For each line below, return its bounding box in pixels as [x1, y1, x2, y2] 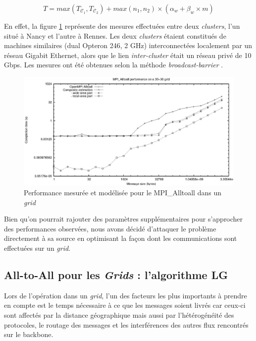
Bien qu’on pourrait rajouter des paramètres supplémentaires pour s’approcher [4, 214, 243, 224]
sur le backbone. [4, 329, 53, 340]
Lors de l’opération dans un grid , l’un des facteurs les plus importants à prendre [4, 290, 247, 300]
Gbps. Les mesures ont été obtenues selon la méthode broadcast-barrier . [4, 59, 223, 70]
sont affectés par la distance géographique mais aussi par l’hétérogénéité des [4, 309, 234, 320]
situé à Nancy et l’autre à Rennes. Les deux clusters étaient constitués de [4, 30, 226, 41]
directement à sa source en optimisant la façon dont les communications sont [4, 233, 237, 243]
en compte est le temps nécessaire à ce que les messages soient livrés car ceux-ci [4, 300, 246, 310]
